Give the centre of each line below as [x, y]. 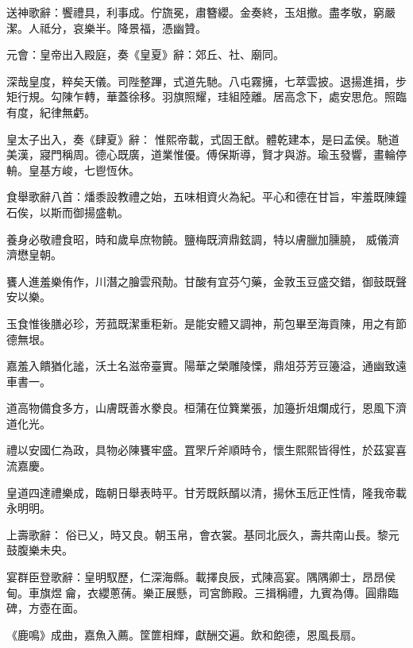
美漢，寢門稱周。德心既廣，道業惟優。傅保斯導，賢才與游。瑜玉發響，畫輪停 [206, 154]
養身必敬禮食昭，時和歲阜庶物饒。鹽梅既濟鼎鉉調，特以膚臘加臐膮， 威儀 [197, 239]
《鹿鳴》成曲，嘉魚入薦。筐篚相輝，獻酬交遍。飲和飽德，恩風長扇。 [184, 634]
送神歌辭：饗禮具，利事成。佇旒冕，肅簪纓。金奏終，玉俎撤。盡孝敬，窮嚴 [201, 12]
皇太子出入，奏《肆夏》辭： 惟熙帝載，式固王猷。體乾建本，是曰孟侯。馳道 [203, 139]
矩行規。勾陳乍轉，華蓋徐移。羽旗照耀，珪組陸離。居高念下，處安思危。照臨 [206, 96]
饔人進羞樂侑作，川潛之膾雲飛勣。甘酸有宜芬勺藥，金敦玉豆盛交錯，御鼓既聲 [206, 281]
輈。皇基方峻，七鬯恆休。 [73, 170]
